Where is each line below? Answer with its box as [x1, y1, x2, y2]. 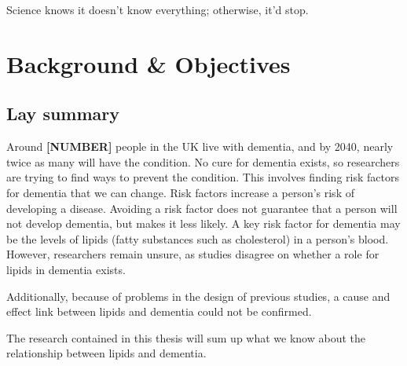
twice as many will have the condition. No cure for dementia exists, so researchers [6, 153, 400, 170]
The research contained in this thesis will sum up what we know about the [6, 329, 365, 346]
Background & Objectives [6, 47, 291, 79]
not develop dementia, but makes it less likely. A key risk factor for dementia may [6, 215, 401, 232]
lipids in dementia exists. [6, 261, 126, 277]
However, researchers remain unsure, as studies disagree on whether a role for [6, 246, 379, 262]
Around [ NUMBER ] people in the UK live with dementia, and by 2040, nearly [6, 138, 394, 155]
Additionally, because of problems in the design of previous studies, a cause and [6, 287, 390, 304]
